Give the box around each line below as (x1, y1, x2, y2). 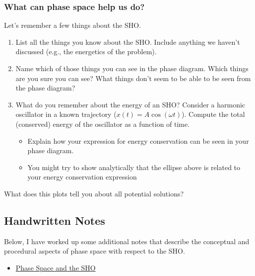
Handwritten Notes (4, 212, 105, 228)
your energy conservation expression (27, 172, 137, 182)
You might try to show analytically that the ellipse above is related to (27, 162, 241, 172)
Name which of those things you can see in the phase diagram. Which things (15, 63, 249, 73)
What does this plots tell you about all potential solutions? (4, 188, 184, 198)
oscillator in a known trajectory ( (15, 109, 117, 119)
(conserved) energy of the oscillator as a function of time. (15, 118, 190, 129)
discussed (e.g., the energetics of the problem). (15, 46, 157, 57)
